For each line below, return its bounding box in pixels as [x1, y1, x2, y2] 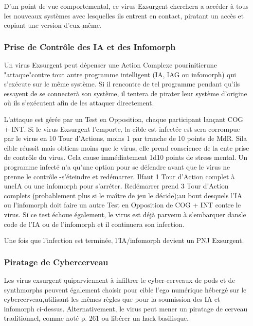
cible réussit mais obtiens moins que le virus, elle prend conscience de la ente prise [4, 142, 249, 153]
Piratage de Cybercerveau [4, 256, 108, 268]
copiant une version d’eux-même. [4, 20, 102, 30]
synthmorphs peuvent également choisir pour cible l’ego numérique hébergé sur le [4, 284, 247, 294]
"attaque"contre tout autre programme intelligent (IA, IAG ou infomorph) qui [4, 69, 236, 79]
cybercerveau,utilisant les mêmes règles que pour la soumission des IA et [4, 294, 220, 304]
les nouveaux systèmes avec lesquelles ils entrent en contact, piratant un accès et [4, 10, 244, 20]
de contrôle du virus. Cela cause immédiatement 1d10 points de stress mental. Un [4, 152, 248, 162]
